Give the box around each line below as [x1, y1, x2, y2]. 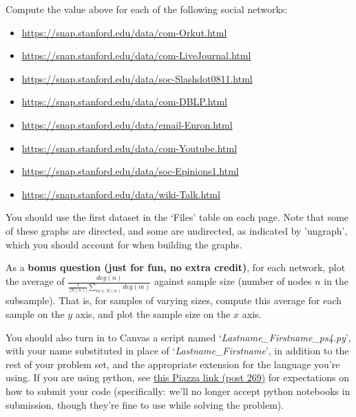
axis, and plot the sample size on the [75, 307, 231, 321]
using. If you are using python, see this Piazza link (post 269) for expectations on [6, 370, 349, 385]
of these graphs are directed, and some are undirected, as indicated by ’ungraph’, [6, 223, 348, 237]
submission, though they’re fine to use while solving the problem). [6, 397, 284, 411]
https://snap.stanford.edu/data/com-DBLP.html [21, 94, 228, 109]
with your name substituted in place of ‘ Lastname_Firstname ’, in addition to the [6, 343, 349, 358]
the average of [6, 274, 65, 288]
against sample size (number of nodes [154, 274, 312, 288]
